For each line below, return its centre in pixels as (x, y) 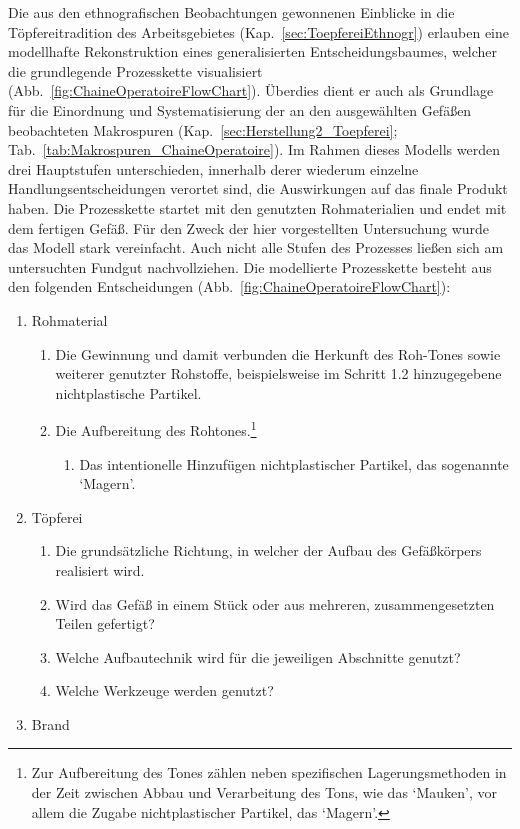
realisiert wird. (100, 569)
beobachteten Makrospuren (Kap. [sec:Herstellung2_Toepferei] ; (203, 129)
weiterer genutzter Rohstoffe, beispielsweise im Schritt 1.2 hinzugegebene (278, 373)
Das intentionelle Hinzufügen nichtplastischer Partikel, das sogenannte (294, 463)
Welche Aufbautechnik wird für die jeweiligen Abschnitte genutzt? (258, 656)
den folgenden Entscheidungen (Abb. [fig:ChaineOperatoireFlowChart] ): (229, 286)
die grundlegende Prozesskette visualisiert (135, 70)
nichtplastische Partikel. (128, 392)
